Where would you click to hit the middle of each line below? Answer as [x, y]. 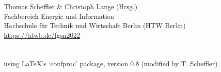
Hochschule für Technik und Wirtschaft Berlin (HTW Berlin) [95, 25]
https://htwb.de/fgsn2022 [42, 35]
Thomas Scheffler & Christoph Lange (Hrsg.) [71, 6]
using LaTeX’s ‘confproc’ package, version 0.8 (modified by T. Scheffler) [111, 63]
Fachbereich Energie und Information [59, 16]
